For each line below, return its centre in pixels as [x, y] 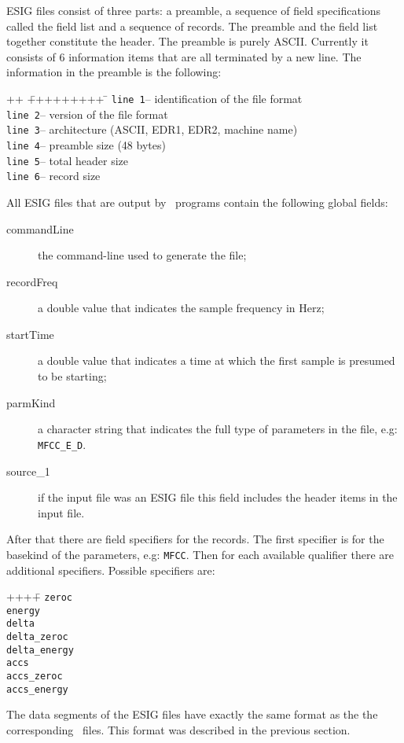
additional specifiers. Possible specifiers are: [111, 570]
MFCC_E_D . [62, 444]
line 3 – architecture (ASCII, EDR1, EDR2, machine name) [152, 129]
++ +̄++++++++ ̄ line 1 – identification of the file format [154, 98]
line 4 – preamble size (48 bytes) [86, 144]
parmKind [31, 402]
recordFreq [32, 281]
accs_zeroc [35, 677]
